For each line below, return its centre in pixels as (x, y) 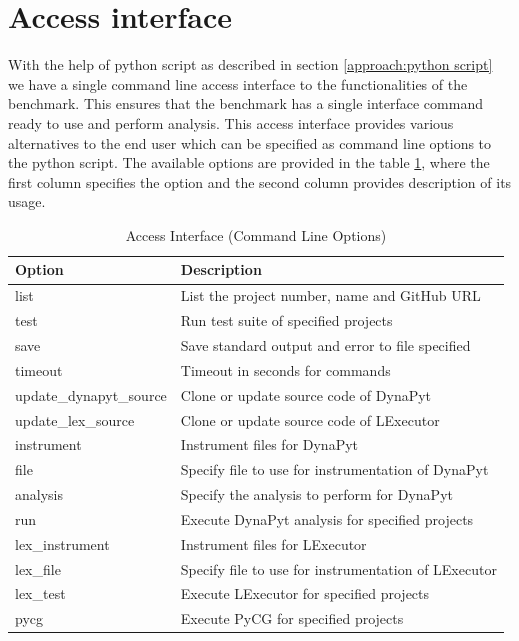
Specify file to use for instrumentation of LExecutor (338, 568)
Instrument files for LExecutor (273, 543)
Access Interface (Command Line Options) (256, 234)
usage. (27, 201)
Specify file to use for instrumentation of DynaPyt (334, 469)
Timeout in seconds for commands (285, 369)
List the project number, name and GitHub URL (330, 295)
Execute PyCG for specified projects (292, 618)
